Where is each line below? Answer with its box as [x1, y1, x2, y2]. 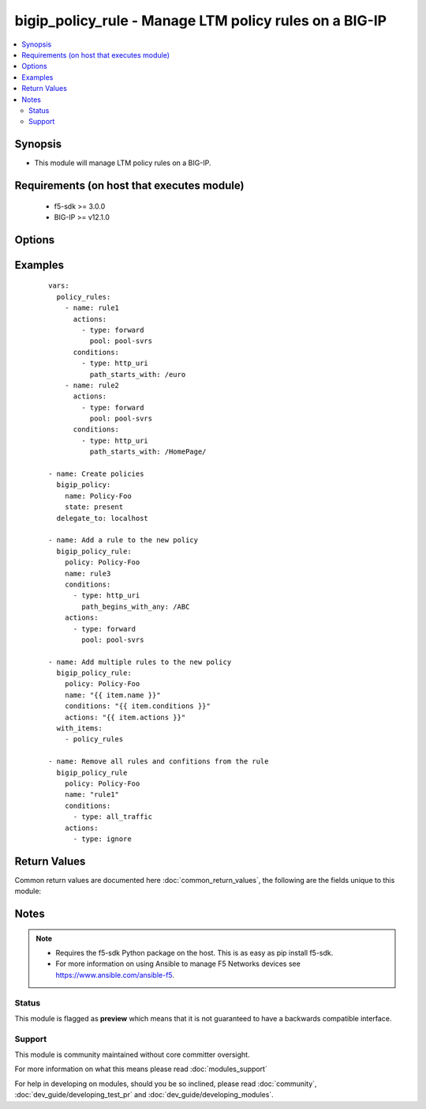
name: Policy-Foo [64, 491, 132, 500]
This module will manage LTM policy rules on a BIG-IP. [34, 158, 211, 168]
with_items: [56, 724, 103, 733]
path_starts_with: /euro [89, 370, 186, 379]
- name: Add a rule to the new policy [48, 536, 199, 545]
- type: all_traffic [73, 813, 153, 821]
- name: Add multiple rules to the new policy [48, 657, 232, 666]
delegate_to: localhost [56, 514, 149, 522]
